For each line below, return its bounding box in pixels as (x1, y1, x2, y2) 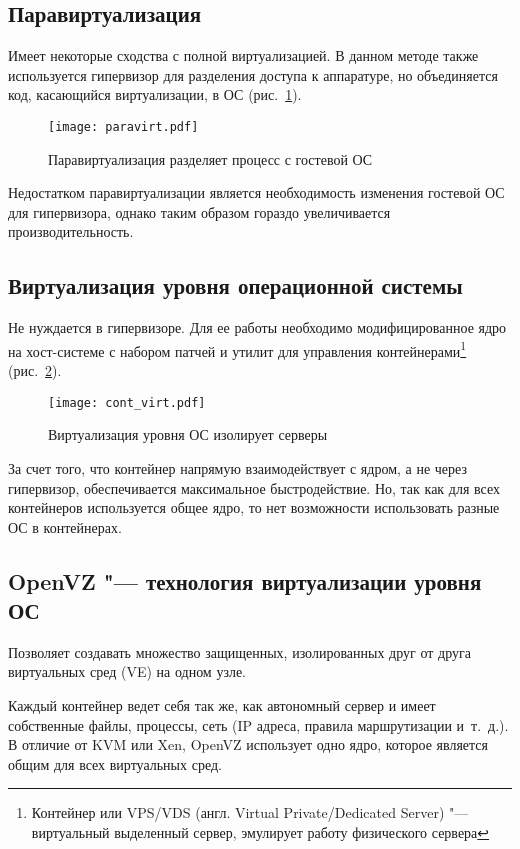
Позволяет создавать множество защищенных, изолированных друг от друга (8, 641, 471, 662)
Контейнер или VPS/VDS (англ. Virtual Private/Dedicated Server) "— (31, 802, 469, 823)
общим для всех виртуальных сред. (8, 753, 222, 774)
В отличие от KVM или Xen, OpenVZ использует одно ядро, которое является (8, 734, 489, 755)
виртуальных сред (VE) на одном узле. (8, 661, 247, 682)
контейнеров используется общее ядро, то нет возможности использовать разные (8, 497, 500, 518)
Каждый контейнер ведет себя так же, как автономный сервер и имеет (8, 695, 436, 716)
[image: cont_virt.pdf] (48, 395, 206, 410)
